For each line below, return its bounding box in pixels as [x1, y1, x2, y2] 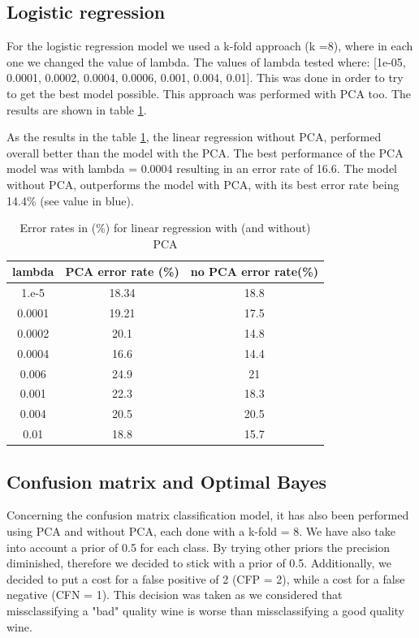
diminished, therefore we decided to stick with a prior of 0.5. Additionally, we [6, 554, 391, 571]
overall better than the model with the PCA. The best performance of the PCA [6, 144, 404, 161]
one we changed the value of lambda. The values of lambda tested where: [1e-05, [6, 53, 406, 70]
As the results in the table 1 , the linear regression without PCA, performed [6, 128, 382, 145]
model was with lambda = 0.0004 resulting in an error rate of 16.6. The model [6, 160, 398, 177]
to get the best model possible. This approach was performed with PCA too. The [6, 84, 412, 101]
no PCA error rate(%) [190, 263, 318, 280]
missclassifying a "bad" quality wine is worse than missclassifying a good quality [6, 601, 404, 619]
